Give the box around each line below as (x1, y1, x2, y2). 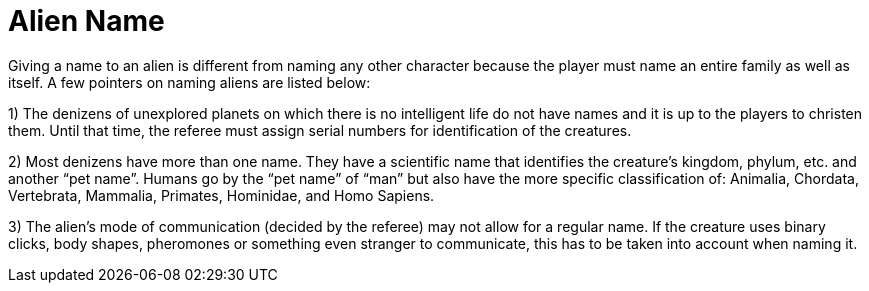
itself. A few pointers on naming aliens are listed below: (8, 73, 371, 91)
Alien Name (8, 4, 165, 38)
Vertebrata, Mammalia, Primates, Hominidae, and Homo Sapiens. (8, 186, 435, 204)
